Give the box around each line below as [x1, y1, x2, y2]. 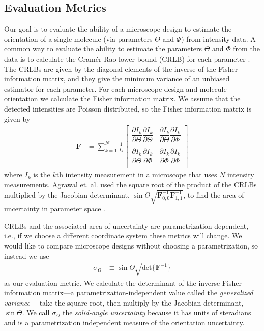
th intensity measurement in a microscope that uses [56, 169, 217, 180]
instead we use [4, 250, 49, 261]
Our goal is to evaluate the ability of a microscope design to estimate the [4, 23, 232, 34]
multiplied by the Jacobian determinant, [4, 189, 130, 200]
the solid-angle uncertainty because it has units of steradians [62, 307, 251, 318]
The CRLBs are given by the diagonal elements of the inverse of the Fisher [4, 63, 238, 74]
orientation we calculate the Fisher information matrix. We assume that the [4, 93, 241, 104]
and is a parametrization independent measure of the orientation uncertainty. [4, 317, 245, 328]
